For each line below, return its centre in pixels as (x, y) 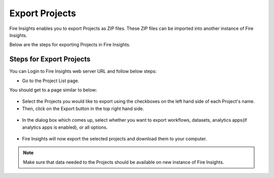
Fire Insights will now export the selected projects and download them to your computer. (114, 138)
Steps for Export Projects (50, 59)
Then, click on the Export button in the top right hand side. (83, 109)
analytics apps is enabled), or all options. (65, 127)
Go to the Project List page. (51, 81)
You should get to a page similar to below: (53, 90)
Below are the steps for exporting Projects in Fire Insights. (70, 45)
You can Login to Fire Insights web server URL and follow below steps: (83, 72)
